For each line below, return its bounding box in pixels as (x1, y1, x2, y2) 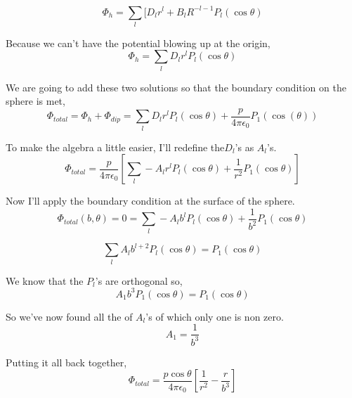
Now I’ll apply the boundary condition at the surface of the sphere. (6, 193, 295, 208)
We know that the (6, 273, 84, 288)
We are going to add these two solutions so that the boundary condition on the (6, 79, 346, 94)
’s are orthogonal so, (95, 273, 183, 288)
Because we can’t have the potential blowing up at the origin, (6, 35, 270, 50)
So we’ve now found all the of (6, 309, 133, 323)
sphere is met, (6, 94, 65, 108)
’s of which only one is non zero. (145, 309, 284, 323)
